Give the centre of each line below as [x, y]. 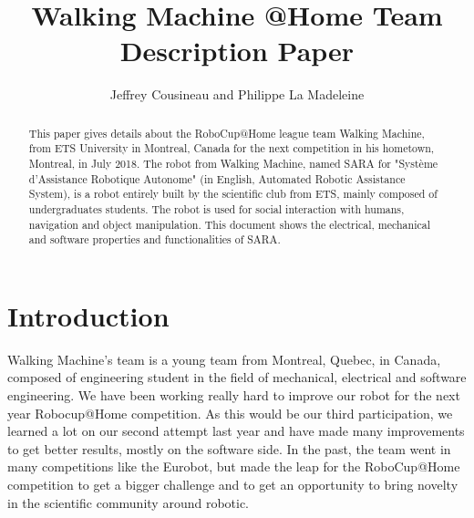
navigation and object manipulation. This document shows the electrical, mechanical [229, 224]
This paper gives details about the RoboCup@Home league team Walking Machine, [227, 133]
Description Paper [237, 51]
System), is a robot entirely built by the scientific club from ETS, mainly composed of [233, 194]
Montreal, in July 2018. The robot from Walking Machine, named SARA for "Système [233, 164]
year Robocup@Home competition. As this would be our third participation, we [230, 413]
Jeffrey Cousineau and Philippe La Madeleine [237, 94]
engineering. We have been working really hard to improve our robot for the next [234, 395]
